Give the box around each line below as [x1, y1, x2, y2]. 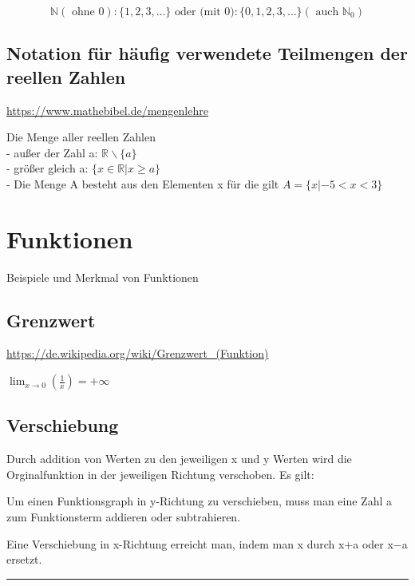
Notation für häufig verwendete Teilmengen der [6, 41, 408, 65]
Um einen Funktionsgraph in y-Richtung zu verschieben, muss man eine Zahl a [6, 493, 392, 509]
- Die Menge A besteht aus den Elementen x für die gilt [6, 175, 279, 192]
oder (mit [175, 6, 221, 18]
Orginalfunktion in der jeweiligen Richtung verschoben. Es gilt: [6, 465, 314, 482]
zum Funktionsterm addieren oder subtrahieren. [6, 509, 241, 525]
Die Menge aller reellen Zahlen [6, 129, 156, 145]
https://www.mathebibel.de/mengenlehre [6, 101, 208, 118]
